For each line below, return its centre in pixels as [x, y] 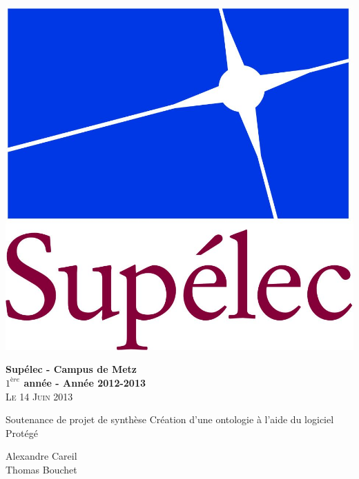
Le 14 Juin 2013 [39, 396]
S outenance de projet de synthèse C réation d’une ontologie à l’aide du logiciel [170, 419]
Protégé [22, 432]
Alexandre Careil [41, 456]
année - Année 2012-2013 [85, 382]
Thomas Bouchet [41, 469]
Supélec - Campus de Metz [71, 369]
